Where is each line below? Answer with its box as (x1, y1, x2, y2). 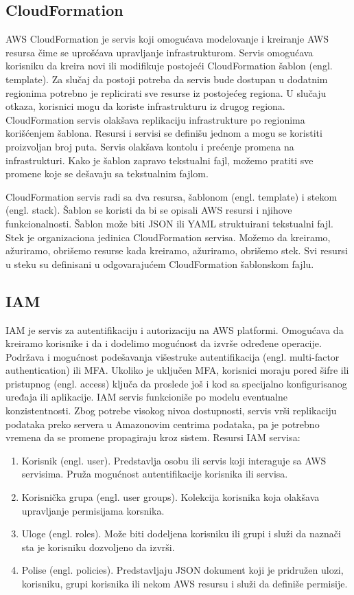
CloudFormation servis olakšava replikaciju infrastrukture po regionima (5, 112, 305, 126)
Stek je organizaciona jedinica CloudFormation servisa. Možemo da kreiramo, (5, 229, 331, 244)
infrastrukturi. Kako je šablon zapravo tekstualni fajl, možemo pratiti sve (5, 153, 314, 167)
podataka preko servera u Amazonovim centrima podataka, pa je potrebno (5, 416, 320, 431)
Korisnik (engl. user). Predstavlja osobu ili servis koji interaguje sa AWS (21, 453, 327, 467)
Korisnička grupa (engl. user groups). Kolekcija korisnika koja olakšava (21, 490, 320, 504)
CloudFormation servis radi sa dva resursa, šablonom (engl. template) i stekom (5, 189, 338, 203)
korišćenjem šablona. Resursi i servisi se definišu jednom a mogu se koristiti (5, 126, 322, 140)
